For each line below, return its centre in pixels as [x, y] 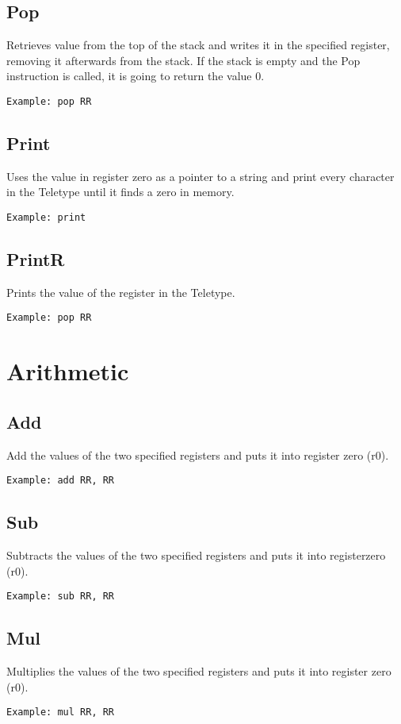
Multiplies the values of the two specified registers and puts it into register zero [199, 671]
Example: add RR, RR [61, 481]
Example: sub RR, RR [61, 597]
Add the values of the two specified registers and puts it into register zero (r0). [198, 454]
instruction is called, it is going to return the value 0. [136, 76]
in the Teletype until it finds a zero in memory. [120, 192]
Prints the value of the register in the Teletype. [121, 292]
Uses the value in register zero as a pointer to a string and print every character [200, 176]
